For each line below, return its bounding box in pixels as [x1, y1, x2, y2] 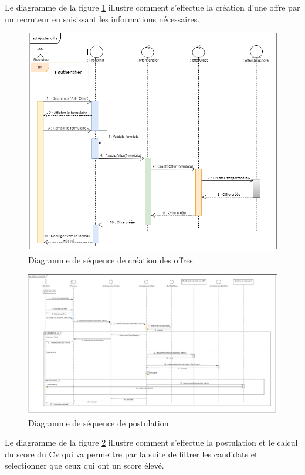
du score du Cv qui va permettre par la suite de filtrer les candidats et [5, 447, 258, 460]
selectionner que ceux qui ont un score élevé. [5, 459, 164, 471]
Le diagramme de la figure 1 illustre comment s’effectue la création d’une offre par [5, 1, 300, 13]
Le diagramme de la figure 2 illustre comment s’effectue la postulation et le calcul [5, 436, 298, 449]
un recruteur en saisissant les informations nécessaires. [5, 12, 200, 25]
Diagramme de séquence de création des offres [28, 254, 193, 266]
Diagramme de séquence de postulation [28, 416, 169, 429]
